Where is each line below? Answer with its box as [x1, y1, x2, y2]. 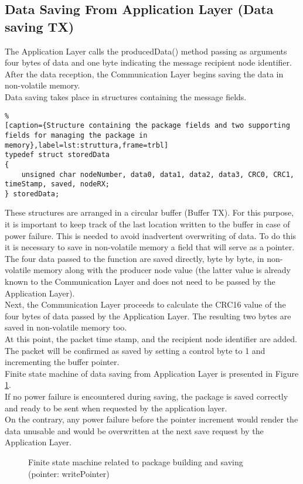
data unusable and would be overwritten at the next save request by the [5, 424, 264, 437]
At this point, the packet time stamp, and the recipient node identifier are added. [5, 333, 297, 345]
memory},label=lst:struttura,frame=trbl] [5, 141, 169, 149]
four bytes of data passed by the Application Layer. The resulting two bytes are [5, 309, 291, 322]
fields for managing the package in [5, 131, 148, 139]
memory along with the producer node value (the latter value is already [33, 264, 291, 276]
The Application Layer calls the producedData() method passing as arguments [5, 45, 287, 57]
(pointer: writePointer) [28, 467, 110, 479]
